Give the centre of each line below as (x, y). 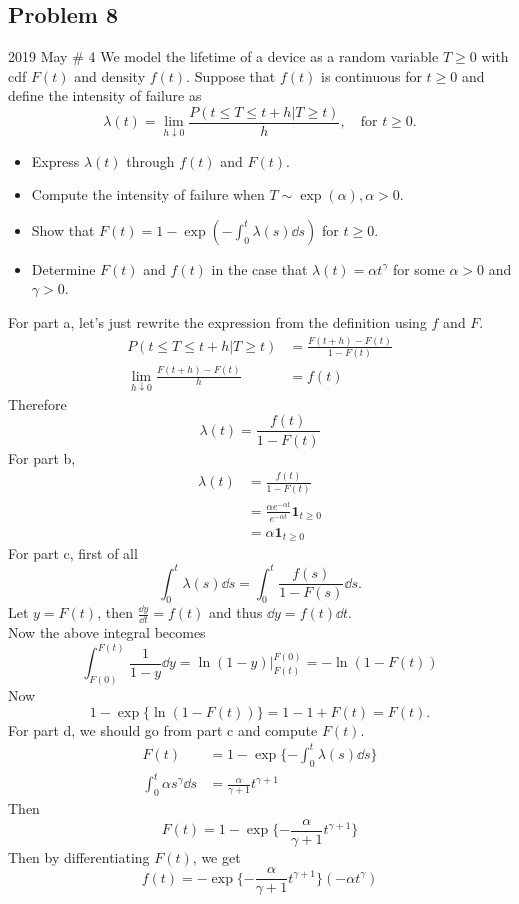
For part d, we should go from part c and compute (163, 729)
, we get (216, 856)
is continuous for (371, 75)
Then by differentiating (79, 856)
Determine (63, 268)
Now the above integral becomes (107, 632)
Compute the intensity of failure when (148, 194)
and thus (236, 612)
